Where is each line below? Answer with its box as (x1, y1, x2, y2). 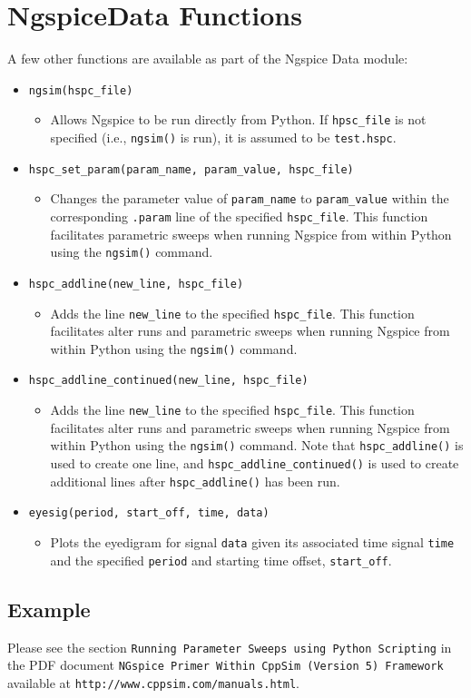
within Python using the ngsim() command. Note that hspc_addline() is (50, 436, 464, 455)
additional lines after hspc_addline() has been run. (50, 471, 340, 490)
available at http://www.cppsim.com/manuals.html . (7, 673, 299, 692)
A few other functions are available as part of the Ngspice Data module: (7, 49, 408, 68)
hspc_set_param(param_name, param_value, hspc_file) (28, 162, 354, 176)
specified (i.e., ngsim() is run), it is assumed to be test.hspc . (50, 128, 397, 147)
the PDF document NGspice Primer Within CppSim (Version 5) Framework (7, 655, 444, 674)
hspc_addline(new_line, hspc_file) (28, 277, 244, 290)
